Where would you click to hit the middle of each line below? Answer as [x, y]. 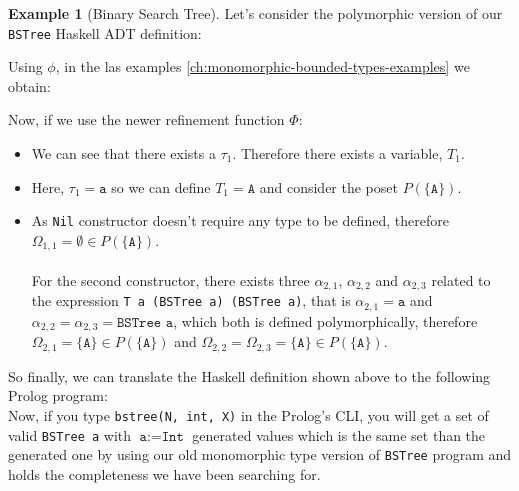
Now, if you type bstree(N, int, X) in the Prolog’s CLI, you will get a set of [248, 414]
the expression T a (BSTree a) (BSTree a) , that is [191, 300]
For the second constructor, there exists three [170, 279]
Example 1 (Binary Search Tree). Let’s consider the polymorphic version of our [255, 13]
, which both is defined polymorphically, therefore [325, 320]
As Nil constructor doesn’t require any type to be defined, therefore [240, 220]
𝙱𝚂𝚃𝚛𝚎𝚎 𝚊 [145, 322]
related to [461, 279]
